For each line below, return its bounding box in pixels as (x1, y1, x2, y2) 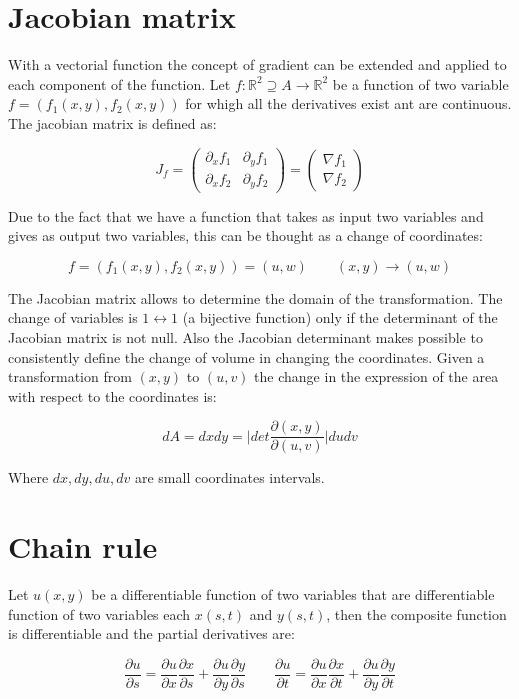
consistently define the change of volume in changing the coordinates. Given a (8, 346, 485, 367)
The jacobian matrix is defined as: (8, 112, 217, 133)
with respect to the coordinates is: (8, 385, 217, 406)
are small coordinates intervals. (134, 467, 325, 488)
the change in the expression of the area (254, 366, 499, 387)
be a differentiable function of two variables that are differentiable (91, 584, 495, 605)
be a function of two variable (332, 73, 509, 94)
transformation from (8, 366, 132, 387)
